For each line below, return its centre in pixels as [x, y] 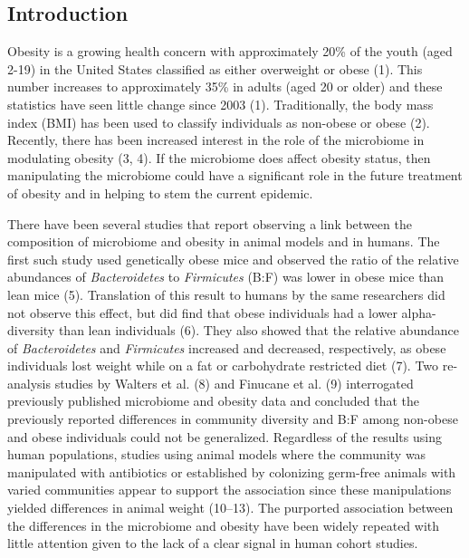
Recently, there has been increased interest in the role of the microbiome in [216, 140]
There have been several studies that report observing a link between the [210, 223]
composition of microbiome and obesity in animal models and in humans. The [224, 241]
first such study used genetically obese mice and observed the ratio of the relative [233, 259]
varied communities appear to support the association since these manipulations [230, 490]
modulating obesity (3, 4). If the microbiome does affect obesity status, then [219, 157]
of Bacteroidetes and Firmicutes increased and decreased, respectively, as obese [227, 347]
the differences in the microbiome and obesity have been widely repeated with [224, 525]
